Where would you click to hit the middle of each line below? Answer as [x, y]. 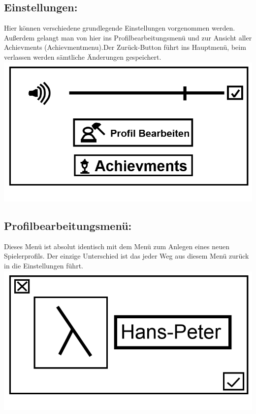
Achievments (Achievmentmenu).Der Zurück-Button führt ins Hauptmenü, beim [125, 47]
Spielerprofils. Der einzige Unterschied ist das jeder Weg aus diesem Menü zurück [127, 256]
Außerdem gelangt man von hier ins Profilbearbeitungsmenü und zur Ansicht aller [128, 37]
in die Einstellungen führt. [44, 266]
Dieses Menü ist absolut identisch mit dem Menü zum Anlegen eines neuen [117, 246]
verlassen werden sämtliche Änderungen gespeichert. [83, 56]
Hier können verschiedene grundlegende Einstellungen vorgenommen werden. [120, 28]
